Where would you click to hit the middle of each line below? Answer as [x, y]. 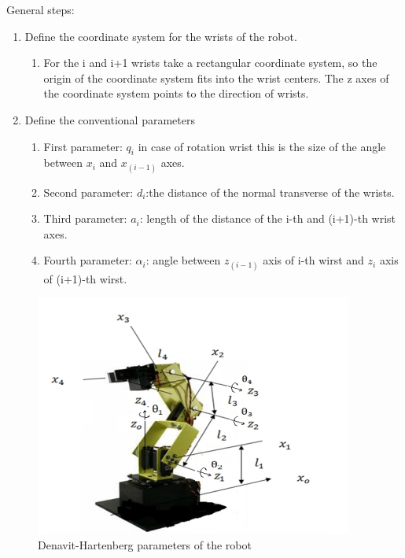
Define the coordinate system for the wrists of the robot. [161, 36]
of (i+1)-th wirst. [85, 278]
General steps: [40, 9]
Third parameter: [85, 218]
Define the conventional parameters [110, 119]
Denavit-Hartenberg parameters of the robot [145, 544]
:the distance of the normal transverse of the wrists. [270, 192]
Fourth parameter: [88, 260]
